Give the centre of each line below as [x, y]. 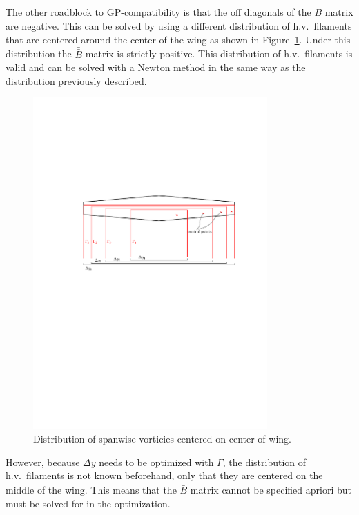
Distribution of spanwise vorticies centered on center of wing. [162, 438]
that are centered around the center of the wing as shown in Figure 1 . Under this [178, 39]
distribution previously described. [76, 80]
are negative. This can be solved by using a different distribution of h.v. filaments [179, 26]
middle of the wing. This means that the [91, 490]
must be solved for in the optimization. [88, 503]
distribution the [39, 54]
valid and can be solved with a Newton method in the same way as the [156, 67]
